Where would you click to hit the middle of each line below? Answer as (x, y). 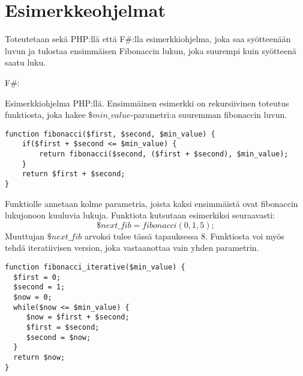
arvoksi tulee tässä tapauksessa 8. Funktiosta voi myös (184, 236)
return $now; (39, 357)
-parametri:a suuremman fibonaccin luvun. (209, 115)
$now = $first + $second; (78, 317)
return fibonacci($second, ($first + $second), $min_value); (164, 154)
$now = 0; (33, 297)
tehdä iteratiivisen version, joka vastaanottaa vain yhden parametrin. (132, 248)
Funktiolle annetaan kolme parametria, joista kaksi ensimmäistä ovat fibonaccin (151, 203)
